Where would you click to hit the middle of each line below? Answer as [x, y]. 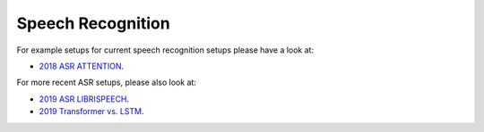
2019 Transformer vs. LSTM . [91, 111]
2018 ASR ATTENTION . [82, 66]
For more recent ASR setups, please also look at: [107, 82]
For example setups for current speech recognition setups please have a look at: [165, 50]
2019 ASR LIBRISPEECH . [84, 99]
